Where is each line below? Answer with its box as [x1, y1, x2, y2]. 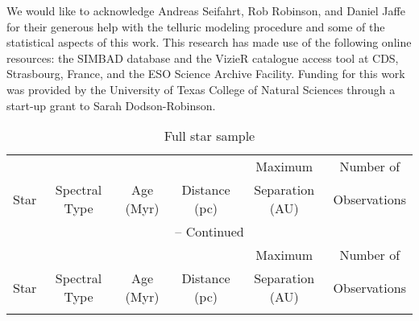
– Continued [175, 222, 244, 241]
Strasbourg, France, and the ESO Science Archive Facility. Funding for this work [6, 65, 405, 82]
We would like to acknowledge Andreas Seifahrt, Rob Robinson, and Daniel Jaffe [6, 2, 405, 19]
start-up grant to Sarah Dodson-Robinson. [6, 97, 216, 113]
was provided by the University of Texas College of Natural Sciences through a [6, 80, 396, 97]
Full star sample [164, 126, 255, 146]
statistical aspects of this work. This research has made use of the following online [6, 34, 412, 51]
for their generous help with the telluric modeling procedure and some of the [6, 18, 385, 35]
